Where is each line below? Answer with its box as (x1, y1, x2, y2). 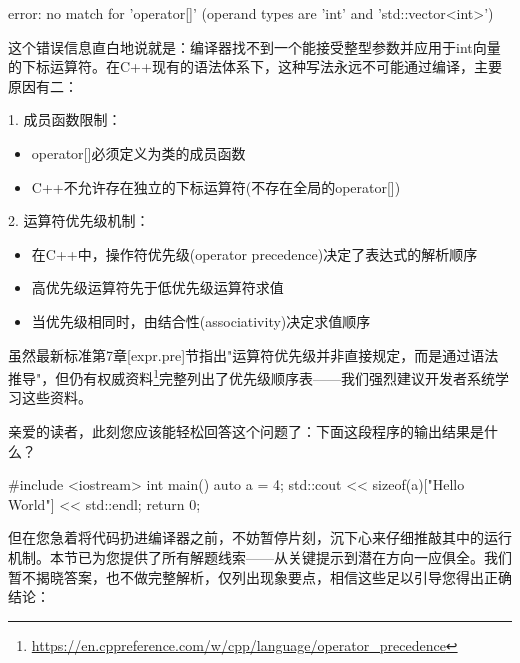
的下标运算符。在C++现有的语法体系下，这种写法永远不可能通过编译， (8, 56, 474, 77)
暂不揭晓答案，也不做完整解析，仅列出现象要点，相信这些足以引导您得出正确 (8, 566, 512, 587)
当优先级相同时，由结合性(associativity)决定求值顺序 (31, 310, 371, 331)
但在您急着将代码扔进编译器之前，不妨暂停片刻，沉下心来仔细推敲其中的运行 (8, 527, 512, 548)
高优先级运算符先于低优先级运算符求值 (31, 277, 284, 298)
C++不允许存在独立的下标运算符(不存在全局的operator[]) (31, 176, 401, 197)
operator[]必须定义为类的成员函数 (31, 142, 246, 163)
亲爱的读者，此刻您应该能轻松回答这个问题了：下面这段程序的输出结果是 (8, 420, 484, 441)
